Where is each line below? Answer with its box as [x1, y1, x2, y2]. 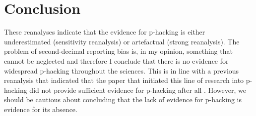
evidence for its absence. [4, 104, 77, 114]
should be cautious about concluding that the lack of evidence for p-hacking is [4, 94, 242, 105]
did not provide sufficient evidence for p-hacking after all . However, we [29, 84, 246, 95]
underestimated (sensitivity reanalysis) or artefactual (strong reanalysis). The [4, 36, 240, 46]
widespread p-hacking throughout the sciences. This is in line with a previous [4, 65, 239, 76]
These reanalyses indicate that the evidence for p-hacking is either [4, 27, 205, 37]
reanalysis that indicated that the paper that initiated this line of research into [4, 75, 244, 85]
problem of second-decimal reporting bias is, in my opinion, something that [4, 46, 233, 56]
